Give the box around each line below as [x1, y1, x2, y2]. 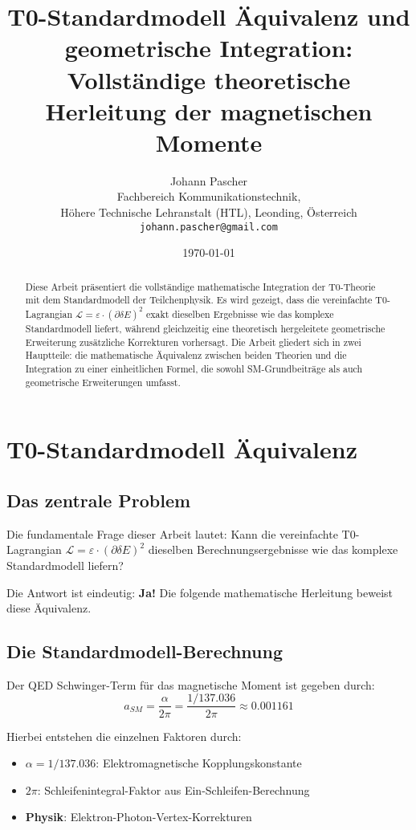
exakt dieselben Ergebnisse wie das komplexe [146, 307, 334, 321]
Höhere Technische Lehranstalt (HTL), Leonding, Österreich [60, 204, 357, 221]
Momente [155, 125, 263, 158]
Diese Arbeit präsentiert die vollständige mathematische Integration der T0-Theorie [25, 279, 376, 293]
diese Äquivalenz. [6, 600, 92, 616]
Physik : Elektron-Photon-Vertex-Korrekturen [25, 808, 252, 825]
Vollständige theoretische [67, 63, 351, 96]
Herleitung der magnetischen [45, 94, 373, 127]
